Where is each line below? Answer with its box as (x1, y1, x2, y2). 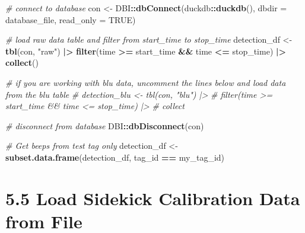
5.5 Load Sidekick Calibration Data (5, 186, 300, 210)
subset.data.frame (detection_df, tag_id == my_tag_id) (5, 151, 225, 163)
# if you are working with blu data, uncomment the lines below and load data (5, 76, 286, 88)
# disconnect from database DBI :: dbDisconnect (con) (5, 119, 204, 132)
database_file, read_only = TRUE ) (5, 13, 136, 25)
